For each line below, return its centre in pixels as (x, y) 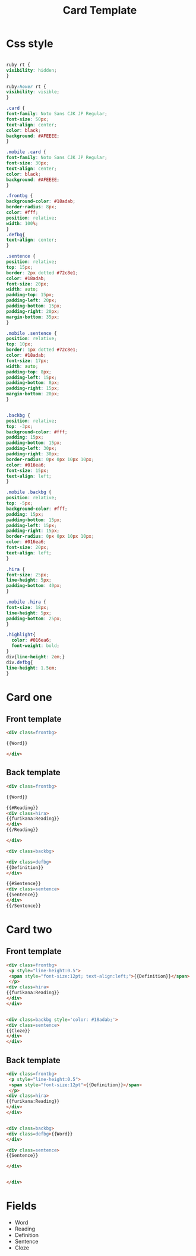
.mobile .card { (26, 152)
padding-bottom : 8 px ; (33, 383)
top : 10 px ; (20, 344)
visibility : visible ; (33, 92)
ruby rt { (18, 65)
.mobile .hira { (26, 602)
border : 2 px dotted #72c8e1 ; (42, 273)
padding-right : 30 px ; (33, 454)
